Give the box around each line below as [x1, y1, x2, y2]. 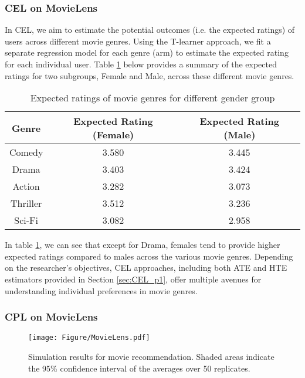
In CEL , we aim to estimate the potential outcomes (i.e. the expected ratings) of [5, 23, 295, 36]
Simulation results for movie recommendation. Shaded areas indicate [28, 350, 274, 363]
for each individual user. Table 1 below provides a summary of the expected [5, 58, 277, 70]
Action [12, 179, 40, 193]
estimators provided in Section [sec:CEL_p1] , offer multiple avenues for [5, 273, 262, 285]
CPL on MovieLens [5, 309, 98, 324]
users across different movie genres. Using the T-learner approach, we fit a [5, 35, 271, 47]
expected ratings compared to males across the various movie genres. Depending [5, 250, 293, 262]
